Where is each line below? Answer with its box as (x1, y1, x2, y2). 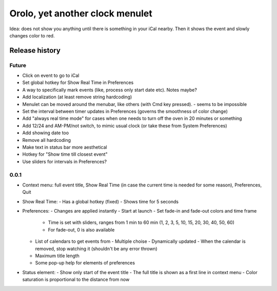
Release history (9, 46, 61, 55)
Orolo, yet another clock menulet (9, 8, 152, 19)
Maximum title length (35, 253, 80, 259)
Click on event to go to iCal (22, 72, 80, 79)
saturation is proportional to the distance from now (22, 277, 130, 283)
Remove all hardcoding (22, 137, 71, 143)
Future (9, 61, 27, 69)
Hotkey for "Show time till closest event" (22, 151, 108, 157)
